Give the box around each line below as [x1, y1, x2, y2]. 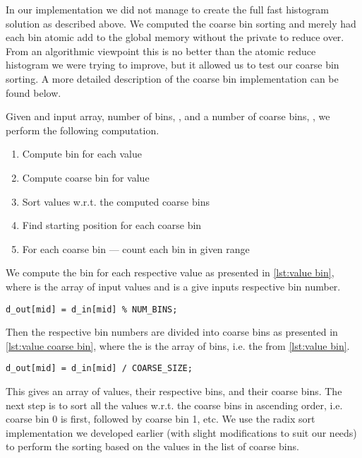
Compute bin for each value [22, 146, 143, 161]
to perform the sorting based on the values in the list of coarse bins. [6, 439, 299, 454]
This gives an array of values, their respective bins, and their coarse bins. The [6, 384, 342, 398]
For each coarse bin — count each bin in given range [22, 241, 250, 256]
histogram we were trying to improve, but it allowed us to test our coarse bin [6, 57, 339, 72]
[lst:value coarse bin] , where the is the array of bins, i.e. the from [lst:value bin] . [6, 338, 350, 353]
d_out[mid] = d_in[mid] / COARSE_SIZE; [6, 363, 193, 374]
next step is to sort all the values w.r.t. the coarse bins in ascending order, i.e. [6, 397, 343, 412]
